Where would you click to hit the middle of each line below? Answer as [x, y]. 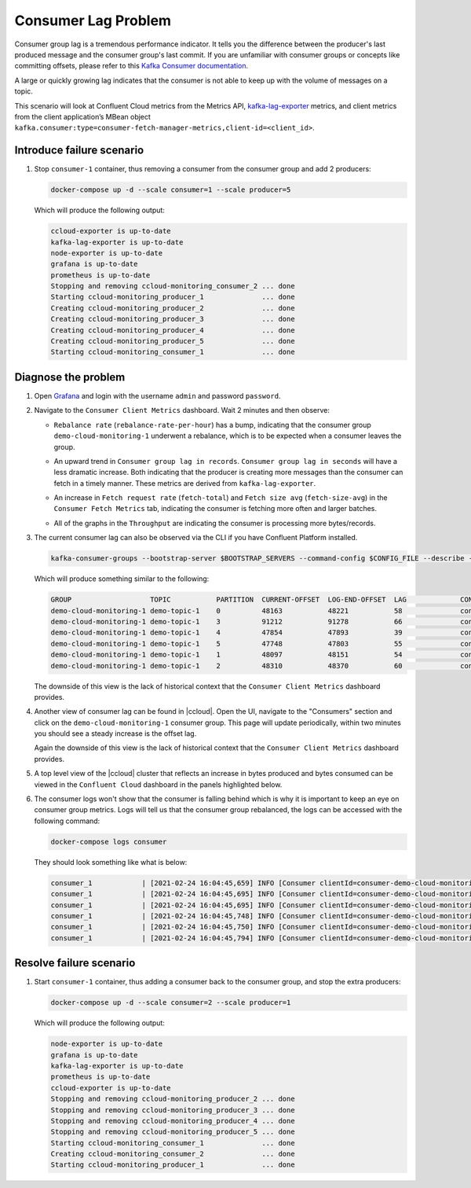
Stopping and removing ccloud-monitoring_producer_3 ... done [173, 1110]
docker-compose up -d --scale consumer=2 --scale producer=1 [171, 1003]
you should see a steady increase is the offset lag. [115, 734]
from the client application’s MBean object [82, 116]
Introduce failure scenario [79, 151]
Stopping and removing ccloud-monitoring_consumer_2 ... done [173, 286]
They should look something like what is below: [111, 862]
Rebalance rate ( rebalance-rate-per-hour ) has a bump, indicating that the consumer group [213, 425]
